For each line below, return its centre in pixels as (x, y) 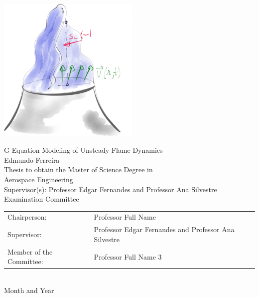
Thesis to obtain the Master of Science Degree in (78, 169)
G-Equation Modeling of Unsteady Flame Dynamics (83, 150)
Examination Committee (42, 199)
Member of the (30, 251)
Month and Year (29, 290)
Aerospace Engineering (39, 179)
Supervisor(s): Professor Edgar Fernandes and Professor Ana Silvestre (111, 189)
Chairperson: (27, 217)
